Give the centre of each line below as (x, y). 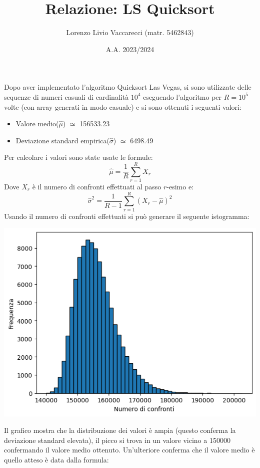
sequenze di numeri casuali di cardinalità (66, 96)
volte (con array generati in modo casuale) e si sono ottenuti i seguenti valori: (123, 106)
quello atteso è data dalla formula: (56, 460)
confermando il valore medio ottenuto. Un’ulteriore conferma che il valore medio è (129, 450)
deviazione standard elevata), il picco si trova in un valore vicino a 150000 (117, 440)
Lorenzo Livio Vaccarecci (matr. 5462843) (130, 32)
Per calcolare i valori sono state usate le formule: (78, 157)
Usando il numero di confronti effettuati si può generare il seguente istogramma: (127, 216)
